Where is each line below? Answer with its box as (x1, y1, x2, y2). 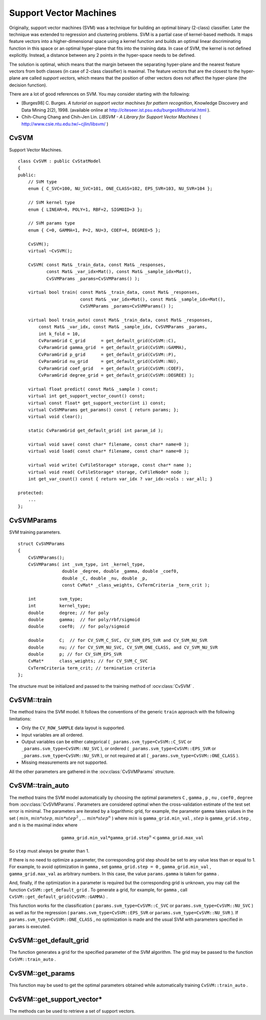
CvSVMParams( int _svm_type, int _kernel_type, (28, 561, 145, 567)
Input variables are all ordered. (21, 732, 84, 738)
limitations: (9, 716, 32, 722)
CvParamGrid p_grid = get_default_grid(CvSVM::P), (38, 352, 177, 357)
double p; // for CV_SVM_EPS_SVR (28, 652, 122, 657)
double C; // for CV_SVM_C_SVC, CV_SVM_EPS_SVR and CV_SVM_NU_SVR (28, 637, 208, 643)
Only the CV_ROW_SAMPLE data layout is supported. (21, 725, 126, 731)
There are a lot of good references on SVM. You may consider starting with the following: (9, 91, 190, 97)
